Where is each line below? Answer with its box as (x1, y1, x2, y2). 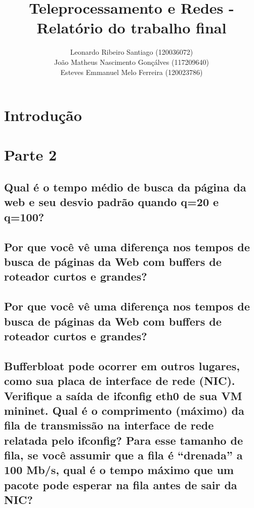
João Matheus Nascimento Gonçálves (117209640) (54, 56, 209, 67)
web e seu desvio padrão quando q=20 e (4, 194, 219, 210)
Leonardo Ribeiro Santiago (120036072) (70, 47, 193, 57)
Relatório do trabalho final (36, 17, 227, 38)
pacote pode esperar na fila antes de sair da (4, 477, 237, 492)
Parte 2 (4, 144, 57, 165)
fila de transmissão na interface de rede (4, 417, 214, 433)
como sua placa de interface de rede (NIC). (4, 373, 235, 388)
